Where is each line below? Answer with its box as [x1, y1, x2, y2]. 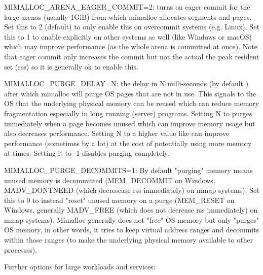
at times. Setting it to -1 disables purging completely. [4, 148, 170, 158]
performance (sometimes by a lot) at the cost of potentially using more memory [4, 137, 252, 148]
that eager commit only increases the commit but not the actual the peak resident [4, 51, 259, 61]
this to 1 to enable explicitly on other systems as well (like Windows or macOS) [4, 31, 252, 42]
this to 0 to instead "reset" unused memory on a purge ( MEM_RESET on [4, 194, 235, 205]
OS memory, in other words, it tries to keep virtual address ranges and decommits [4, 224, 259, 235]
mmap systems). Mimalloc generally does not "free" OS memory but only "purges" [4, 214, 259, 225]
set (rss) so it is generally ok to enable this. [4, 61, 138, 72]
